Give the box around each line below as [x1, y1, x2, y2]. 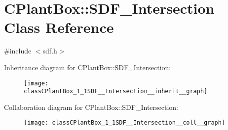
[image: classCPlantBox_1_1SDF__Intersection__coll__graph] [24, 119, 226, 127]
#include [4, 46, 32, 56]
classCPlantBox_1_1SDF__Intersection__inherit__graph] [24, 88, 208, 95]
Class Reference [4, 17, 114, 37]
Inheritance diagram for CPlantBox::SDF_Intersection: [4, 62, 171, 72]
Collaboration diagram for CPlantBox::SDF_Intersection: [4, 102, 179, 112]
